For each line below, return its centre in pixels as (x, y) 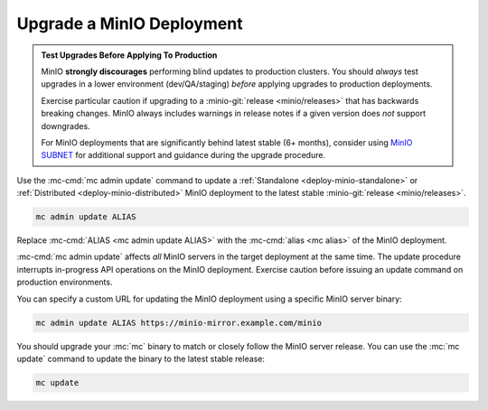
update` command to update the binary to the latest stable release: (141, 359)
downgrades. (66, 126)
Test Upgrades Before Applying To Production (129, 55)
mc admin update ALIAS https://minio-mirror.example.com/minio (179, 322)
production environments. (65, 282)
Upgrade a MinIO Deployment (130, 23)
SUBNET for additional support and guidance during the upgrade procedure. (183, 155)
